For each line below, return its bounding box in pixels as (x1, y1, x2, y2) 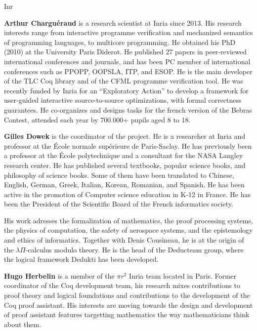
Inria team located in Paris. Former (129, 270, 237, 281)
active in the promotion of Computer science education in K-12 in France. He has (4, 189, 251, 199)
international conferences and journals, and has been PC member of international (4, 56, 251, 66)
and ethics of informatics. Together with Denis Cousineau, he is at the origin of (4, 235, 244, 245)
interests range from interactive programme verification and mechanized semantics (4, 27, 253, 38)
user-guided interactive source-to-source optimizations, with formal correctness (4, 95, 242, 105)
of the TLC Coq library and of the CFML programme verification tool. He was (4, 76, 243, 86)
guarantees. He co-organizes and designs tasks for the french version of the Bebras (4, 104, 252, 115)
